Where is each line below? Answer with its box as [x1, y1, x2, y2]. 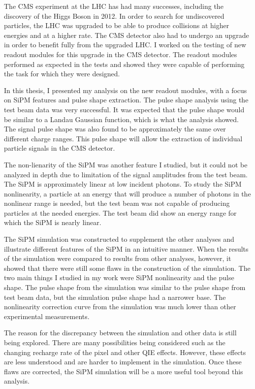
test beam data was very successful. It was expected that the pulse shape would [4, 104, 245, 114]
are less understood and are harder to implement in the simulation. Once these [4, 357, 242, 367]
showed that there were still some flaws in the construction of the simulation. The [4, 262, 251, 273]
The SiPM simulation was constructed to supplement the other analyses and [4, 234, 234, 244]
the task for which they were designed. [4, 68, 120, 79]
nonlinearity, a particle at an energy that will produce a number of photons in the [4, 188, 251, 198]
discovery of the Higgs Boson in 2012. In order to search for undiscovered [4, 10, 224, 21]
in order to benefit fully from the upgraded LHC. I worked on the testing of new [4, 39, 247, 50]
